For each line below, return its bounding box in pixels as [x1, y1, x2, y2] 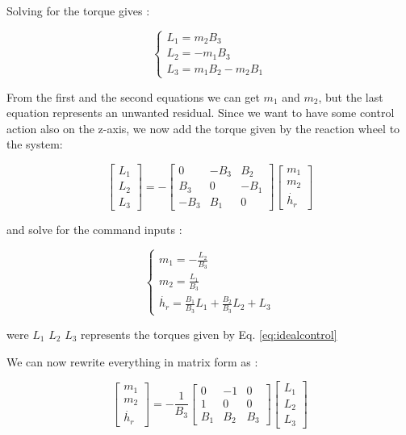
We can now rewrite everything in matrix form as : [6, 353, 258, 370]
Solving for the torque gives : [6, 2, 150, 19]
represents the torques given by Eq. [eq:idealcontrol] [81, 325, 337, 342]
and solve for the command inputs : [6, 221, 182, 238]
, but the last [318, 88, 383, 105]
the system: [6, 136, 63, 153]
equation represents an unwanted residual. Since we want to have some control [6, 104, 395, 121]
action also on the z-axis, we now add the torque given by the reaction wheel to [6, 119, 400, 136]
